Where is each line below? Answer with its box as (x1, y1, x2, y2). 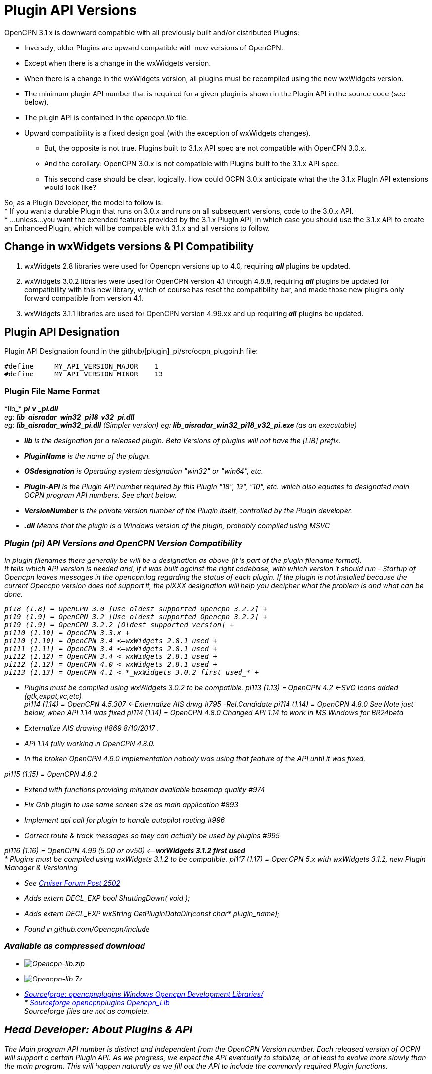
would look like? (44, 183, 96, 191)
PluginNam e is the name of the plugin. (24, 452, 151, 461)
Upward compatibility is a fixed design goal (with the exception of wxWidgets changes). (24, 128, 311, 137)
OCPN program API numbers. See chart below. (24, 491, 177, 500)
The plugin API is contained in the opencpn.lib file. (24, 113, 188, 122)
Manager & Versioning (4, 863, 78, 872)
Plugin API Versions (4, 2, 137, 19)
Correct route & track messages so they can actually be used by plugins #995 (24, 831, 280, 840)
